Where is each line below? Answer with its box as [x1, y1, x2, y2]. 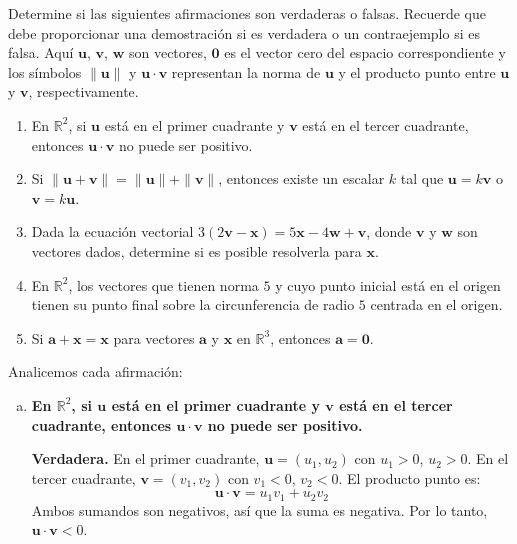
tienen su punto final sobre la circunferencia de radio [31, 294, 355, 315]
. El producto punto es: [338, 467, 481, 488]
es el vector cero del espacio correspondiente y [224, 42, 506, 63]
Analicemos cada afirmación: [8, 361, 183, 382]
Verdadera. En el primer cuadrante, [31, 448, 260, 469]
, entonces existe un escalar [218, 168, 385, 189]
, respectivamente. [28, 81, 139, 102]
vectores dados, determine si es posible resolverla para [31, 240, 362, 261]
